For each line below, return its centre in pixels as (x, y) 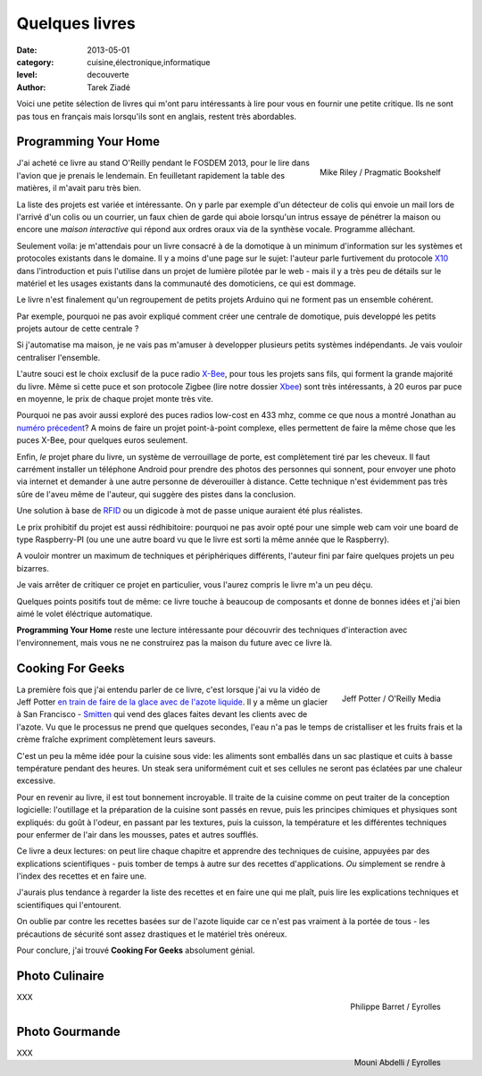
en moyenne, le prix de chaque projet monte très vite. (115, 399)
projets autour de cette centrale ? (78, 329)
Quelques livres (76, 23)
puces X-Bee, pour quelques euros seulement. (102, 440)
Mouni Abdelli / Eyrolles (397, 1062)
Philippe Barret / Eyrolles (395, 1006)
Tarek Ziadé (109, 87)
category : (35, 62)
